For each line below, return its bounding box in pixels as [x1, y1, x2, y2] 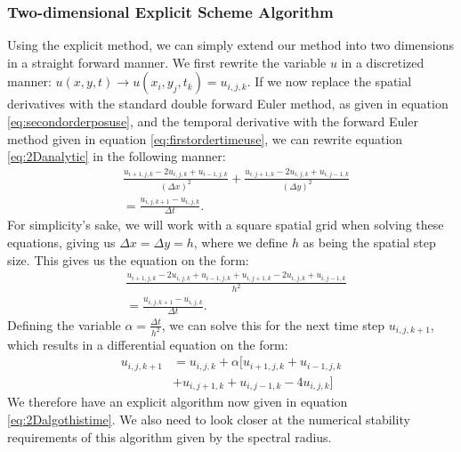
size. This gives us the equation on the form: [7, 250, 249, 269]
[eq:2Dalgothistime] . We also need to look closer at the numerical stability [7, 409, 410, 428]
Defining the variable [7, 315, 121, 334]
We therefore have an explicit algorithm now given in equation [7, 392, 348, 411]
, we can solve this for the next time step [161, 315, 385, 334]
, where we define [193, 233, 288, 252]
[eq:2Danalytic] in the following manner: [7, 147, 226, 165]
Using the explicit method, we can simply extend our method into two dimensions [7, 36, 454, 54]
